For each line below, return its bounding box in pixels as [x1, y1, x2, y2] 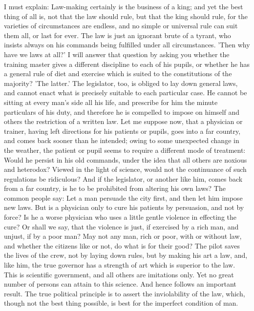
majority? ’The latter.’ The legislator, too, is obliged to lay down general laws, [4, 78, 238, 88]
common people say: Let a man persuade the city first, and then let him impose [4, 192, 243, 203]
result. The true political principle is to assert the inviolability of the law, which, [4, 288, 245, 298]
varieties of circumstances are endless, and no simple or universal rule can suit [4, 21, 238, 31]
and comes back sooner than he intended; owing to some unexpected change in [4, 135, 239, 145]
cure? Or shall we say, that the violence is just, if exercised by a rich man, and [4, 221, 239, 231]
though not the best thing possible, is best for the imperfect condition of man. [4, 298, 238, 308]
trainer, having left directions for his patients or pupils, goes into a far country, [4, 125, 241, 136]
